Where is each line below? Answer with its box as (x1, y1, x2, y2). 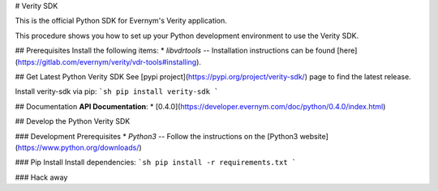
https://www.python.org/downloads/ (17, 142, 140, 152)
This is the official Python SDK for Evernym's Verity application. (15, 16, 227, 26)
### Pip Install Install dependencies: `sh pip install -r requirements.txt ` (15, 158, 297, 168)
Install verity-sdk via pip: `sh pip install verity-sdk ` (15, 87, 219, 96)
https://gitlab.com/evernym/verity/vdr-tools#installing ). (17, 57, 202, 66)
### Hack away (15, 172, 68, 182)
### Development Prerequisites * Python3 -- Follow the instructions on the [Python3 (15, 131, 298, 141)
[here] (337, 45, 358, 56)
